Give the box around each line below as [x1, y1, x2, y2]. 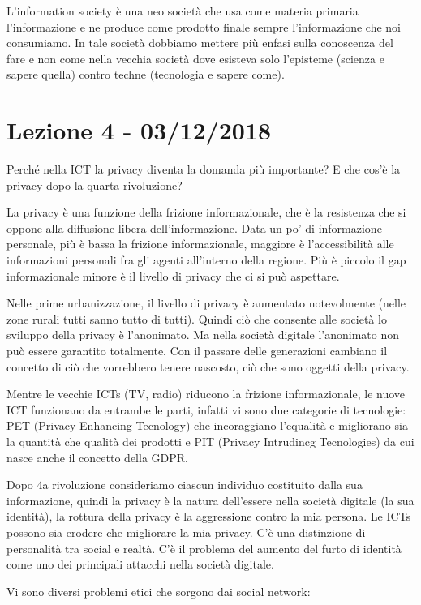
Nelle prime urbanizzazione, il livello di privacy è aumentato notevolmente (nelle [6, 294, 406, 311]
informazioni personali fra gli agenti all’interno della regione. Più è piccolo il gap [6, 251, 406, 268]
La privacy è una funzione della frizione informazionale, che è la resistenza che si [6, 204, 406, 221]
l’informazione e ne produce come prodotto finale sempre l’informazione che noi [6, 18, 401, 35]
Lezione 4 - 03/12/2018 [6, 114, 272, 147]
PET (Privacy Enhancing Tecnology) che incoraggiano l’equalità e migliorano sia [6, 417, 408, 434]
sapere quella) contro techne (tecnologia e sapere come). [6, 66, 285, 83]
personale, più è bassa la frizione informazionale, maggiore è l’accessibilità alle [6, 235, 394, 252]
